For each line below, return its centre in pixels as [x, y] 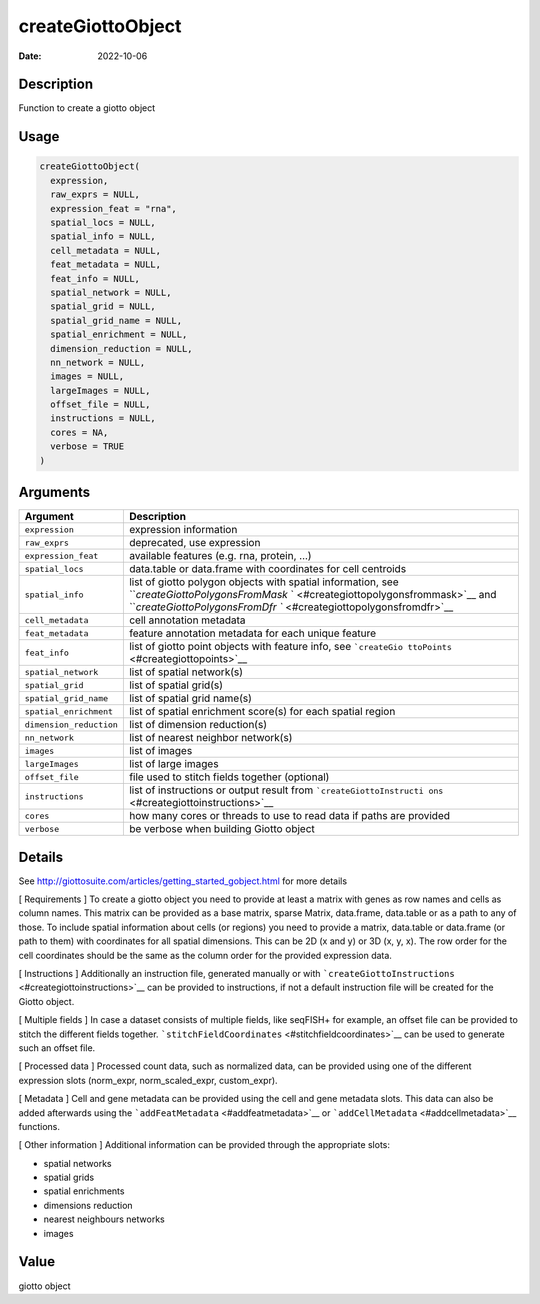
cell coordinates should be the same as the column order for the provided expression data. [205, 955]
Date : [30, 56]
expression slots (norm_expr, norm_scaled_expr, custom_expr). [148, 1080]
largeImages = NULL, [100, 390]
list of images [160, 751]
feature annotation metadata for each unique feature [252, 633]
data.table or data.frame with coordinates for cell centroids [267, 569]
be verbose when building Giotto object [221, 829]
